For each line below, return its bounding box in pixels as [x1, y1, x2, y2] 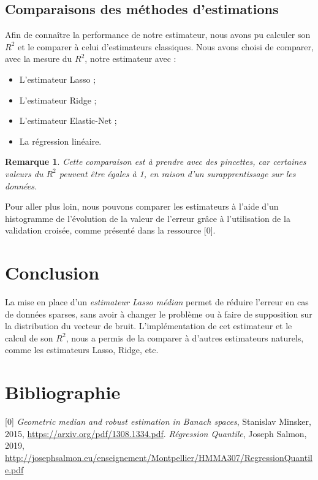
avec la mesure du [5, 52, 72, 65]
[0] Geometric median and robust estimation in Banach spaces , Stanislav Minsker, [5, 415, 311, 428]
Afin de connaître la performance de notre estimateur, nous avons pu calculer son [5, 28, 311, 41]
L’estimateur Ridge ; [19, 93, 97, 106]
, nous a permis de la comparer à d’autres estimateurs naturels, [66, 331, 304, 344]
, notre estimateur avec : [85, 52, 176, 65]
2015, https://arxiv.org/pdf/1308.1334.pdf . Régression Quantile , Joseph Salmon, [5, 427, 307, 440]
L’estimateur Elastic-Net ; [19, 114, 117, 127]
